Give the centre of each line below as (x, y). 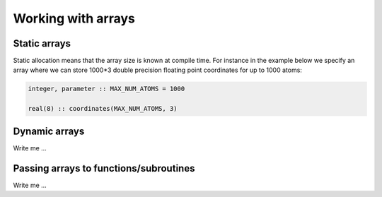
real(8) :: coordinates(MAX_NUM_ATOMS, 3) (103, 109)
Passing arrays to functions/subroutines (104, 168)
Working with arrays (74, 18)
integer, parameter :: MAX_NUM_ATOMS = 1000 (106, 89)
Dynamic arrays (49, 131)
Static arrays (42, 43)
